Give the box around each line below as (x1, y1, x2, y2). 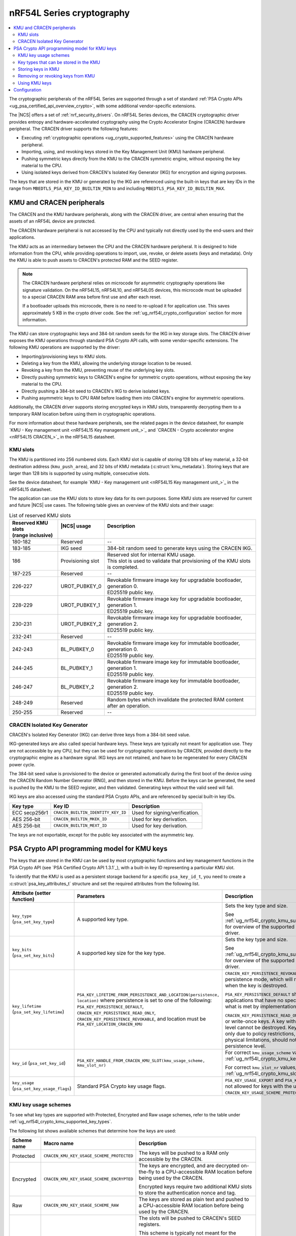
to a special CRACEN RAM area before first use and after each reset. (22, 294, 162, 300)
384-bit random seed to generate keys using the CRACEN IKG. (107, 545, 253, 552)
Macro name (43, 1140, 74, 1147)
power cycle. (9, 761, 36, 767)
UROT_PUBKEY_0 (61, 583, 102, 590)
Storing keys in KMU (18, 66, 59, 72)
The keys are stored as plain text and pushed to (138, 1195, 249, 1202)
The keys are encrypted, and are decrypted (138, 1162, 240, 1169)
